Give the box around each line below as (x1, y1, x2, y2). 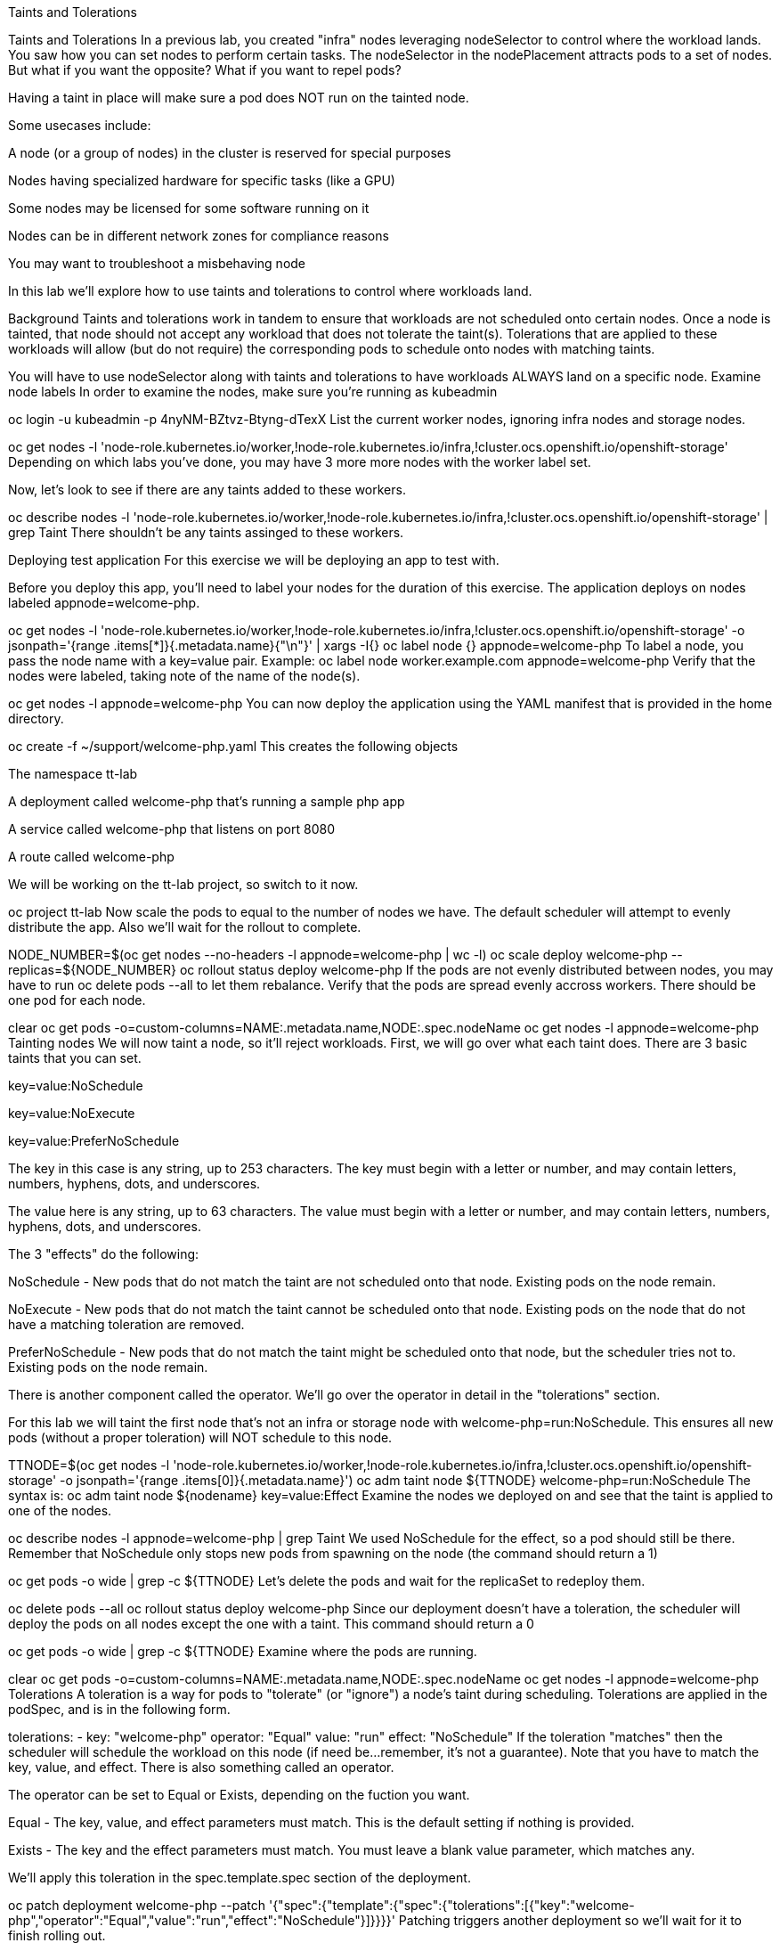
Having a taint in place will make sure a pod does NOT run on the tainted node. (8, 90, 469, 105)
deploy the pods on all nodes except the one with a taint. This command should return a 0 (8, 1616, 534, 1631)
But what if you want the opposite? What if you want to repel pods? (8, 62, 402, 78)
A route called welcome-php (8, 849, 175, 864)
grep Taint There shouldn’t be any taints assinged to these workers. (8, 525, 404, 540)
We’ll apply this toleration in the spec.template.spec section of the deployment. (8, 1870, 471, 1885)
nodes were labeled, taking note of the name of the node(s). (8, 668, 361, 683)
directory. (8, 711, 64, 726)
